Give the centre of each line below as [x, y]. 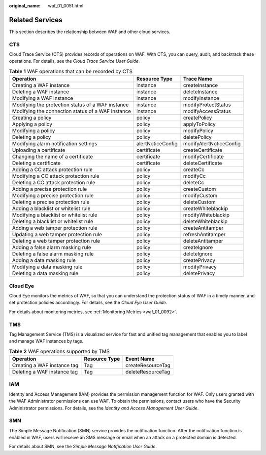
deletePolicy [197, 137]
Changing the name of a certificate [52, 157]
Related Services [36, 20]
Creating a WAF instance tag [45, 366]
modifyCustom [200, 196]
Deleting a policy [32, 137]
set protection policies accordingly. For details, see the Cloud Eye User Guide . [88, 303]
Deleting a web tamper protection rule [56, 241]
